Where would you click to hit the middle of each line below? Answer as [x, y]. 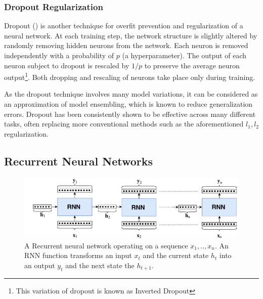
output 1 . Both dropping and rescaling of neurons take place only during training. [130, 76]
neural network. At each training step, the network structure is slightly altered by [131, 35]
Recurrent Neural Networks [79, 161]
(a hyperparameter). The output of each [184, 55]
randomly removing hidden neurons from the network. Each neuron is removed [126, 45]
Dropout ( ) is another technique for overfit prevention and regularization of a [124, 26]
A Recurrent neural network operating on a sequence [106, 245]
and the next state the [100, 265]
